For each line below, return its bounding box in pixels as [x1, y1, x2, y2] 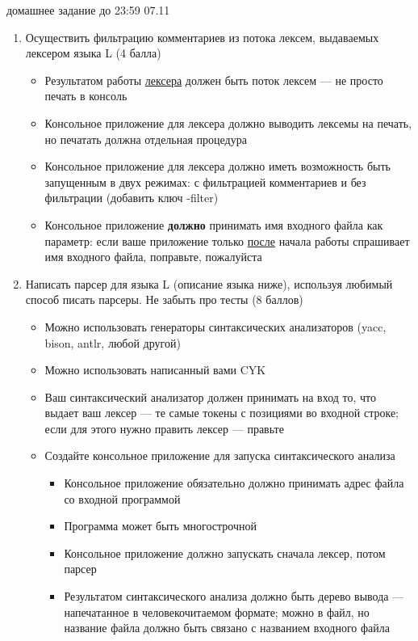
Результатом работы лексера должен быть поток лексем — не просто [44, 71, 383, 88]
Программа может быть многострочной [64, 517, 257, 534]
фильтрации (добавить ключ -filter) [44, 189, 219, 206]
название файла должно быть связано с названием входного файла [64, 619, 390, 636]
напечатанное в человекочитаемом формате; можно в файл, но [64, 603, 370, 620]
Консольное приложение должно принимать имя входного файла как [44, 216, 383, 233]
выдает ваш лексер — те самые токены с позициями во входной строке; [44, 404, 399, 421]
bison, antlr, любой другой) [44, 334, 181, 351]
